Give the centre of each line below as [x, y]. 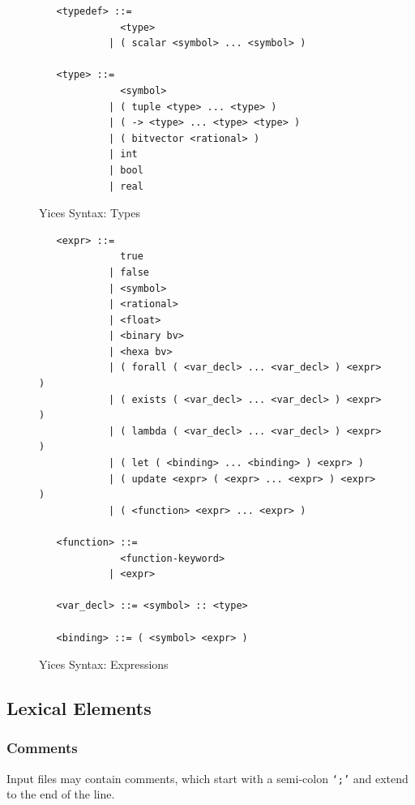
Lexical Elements [79, 708]
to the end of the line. [61, 794]
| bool [126, 170]
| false [129, 272]
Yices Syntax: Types [90, 213]
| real [126, 186]
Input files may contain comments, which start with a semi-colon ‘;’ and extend [207, 778]
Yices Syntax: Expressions [104, 664]
